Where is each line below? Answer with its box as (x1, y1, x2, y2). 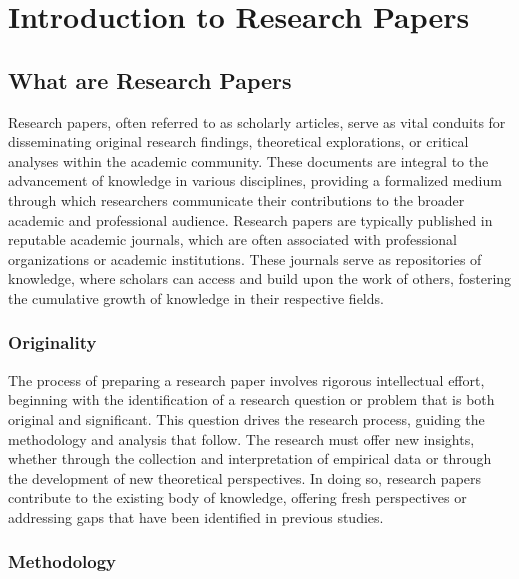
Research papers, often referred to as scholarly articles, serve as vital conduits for (8, 111, 506, 132)
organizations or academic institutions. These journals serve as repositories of (8, 248, 482, 269)
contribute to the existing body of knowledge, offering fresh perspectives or (8, 487, 467, 508)
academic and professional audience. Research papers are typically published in (8, 209, 493, 230)
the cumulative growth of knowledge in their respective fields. (8, 287, 384, 308)
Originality (8, 330, 97, 355)
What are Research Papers (8, 64, 292, 95)
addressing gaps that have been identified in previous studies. (8, 506, 384, 527)
